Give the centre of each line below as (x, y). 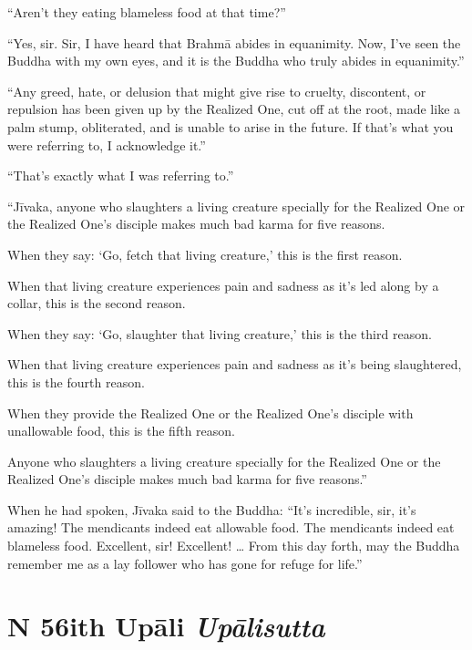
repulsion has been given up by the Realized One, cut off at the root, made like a (234, 109)
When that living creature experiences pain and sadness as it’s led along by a (223, 285)
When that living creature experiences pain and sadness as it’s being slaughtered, (235, 364)
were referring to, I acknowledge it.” (107, 144)
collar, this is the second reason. (97, 303)
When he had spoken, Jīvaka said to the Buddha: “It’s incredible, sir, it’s (212, 509)
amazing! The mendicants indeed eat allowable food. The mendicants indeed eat (231, 527)
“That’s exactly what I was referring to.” (121, 175)
